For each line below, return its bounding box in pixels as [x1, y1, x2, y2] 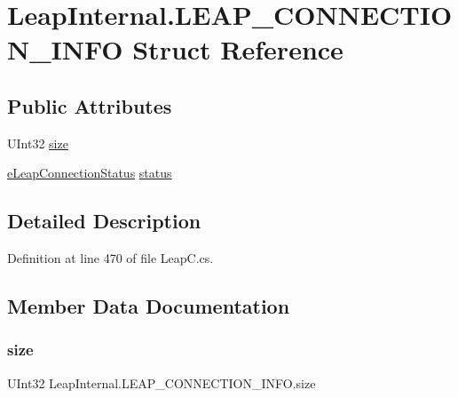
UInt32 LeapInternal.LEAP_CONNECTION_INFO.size [7, 373, 316, 392]
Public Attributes [7, 92, 172, 119]
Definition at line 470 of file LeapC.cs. [7, 249, 214, 267]
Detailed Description [7, 207, 201, 235]
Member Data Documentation [7, 292, 290, 320]
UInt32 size [7, 133, 68, 152]
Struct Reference [132, 31, 343, 68]
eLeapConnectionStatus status [7, 163, 172, 182]
